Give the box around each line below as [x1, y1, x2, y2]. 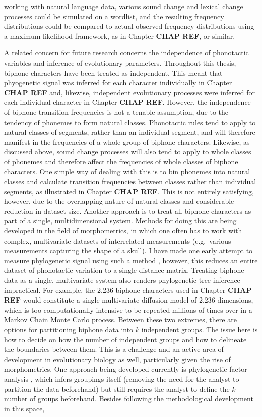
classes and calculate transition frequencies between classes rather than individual [4, 176, 256, 187]
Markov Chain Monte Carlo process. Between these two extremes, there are [4, 314, 237, 325]
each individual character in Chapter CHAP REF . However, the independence [4, 97, 251, 107]
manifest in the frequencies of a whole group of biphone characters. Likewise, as [4, 136, 250, 147]
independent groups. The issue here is [141, 324, 258, 334]
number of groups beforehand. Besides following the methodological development [4, 393, 253, 404]
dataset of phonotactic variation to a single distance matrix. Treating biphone [4, 265, 244, 275]
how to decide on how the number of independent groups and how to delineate [4, 334, 247, 344]
